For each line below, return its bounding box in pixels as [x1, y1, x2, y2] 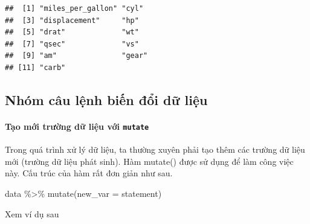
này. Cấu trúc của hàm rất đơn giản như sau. [5, 167, 173, 179]
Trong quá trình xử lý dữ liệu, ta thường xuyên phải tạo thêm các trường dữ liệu [5, 143, 305, 156]
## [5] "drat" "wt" [5, 28, 139, 37]
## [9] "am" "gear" [5, 51, 148, 60]
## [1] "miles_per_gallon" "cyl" [5, 4, 144, 13]
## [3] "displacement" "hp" [5, 16, 139, 25]
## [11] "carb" [5, 63, 66, 72]
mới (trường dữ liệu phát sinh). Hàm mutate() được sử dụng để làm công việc [5, 155, 294, 167]
